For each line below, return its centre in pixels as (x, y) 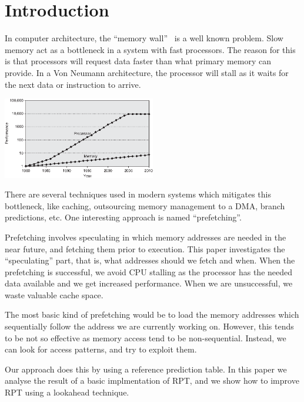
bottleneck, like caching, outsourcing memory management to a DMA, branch (145, 205)
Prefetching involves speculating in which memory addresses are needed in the (146, 237)
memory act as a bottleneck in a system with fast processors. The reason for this (150, 49)
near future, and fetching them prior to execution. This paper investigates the (145, 248)
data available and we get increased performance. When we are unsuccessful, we (149, 283)
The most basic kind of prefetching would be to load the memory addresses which (152, 314)
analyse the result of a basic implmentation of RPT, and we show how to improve (152, 380)
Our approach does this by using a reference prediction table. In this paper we (146, 369)
